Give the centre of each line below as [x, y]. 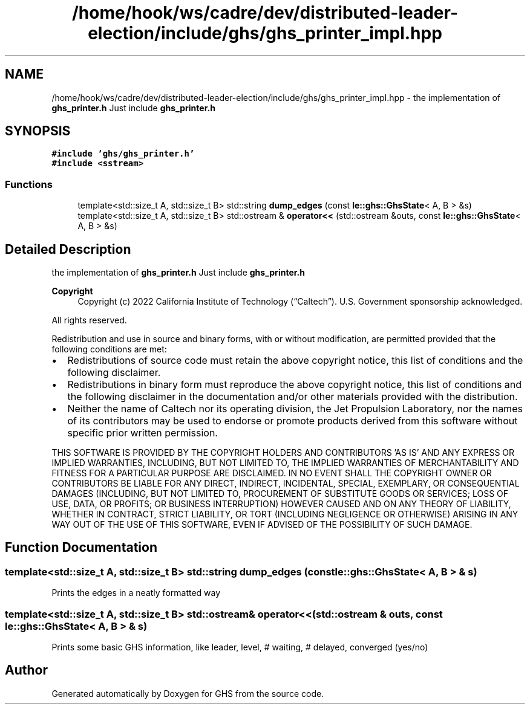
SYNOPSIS [38, 131]
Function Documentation [81, 548]
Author [26, 670]
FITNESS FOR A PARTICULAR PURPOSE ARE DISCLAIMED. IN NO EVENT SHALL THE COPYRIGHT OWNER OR [272, 473]
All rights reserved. [89, 320]
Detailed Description [68, 249]
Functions [29, 184]
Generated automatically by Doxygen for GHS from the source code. [188, 693]
